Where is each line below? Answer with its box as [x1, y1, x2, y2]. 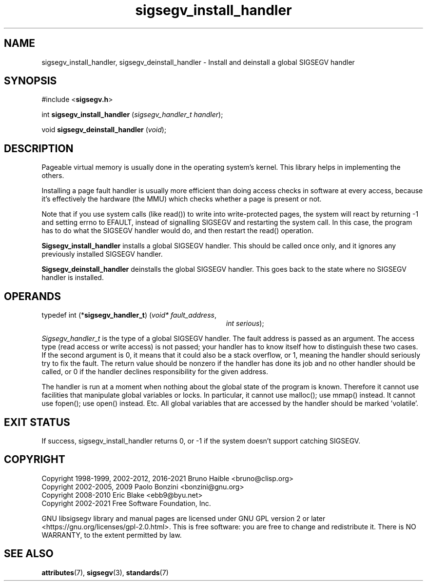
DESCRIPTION [4, 142, 74, 155]
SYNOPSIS [4, 75, 57, 87]
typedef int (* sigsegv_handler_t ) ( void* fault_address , [41, 311, 216, 320]
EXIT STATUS [4, 416, 70, 428]
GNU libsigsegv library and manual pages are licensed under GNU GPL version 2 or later [41, 514, 326, 523]
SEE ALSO [4, 547, 54, 560]
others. [41, 171, 64, 180]
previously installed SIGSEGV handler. [41, 250, 163, 259]
